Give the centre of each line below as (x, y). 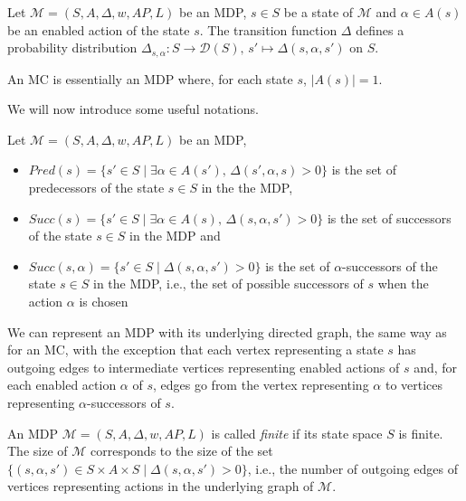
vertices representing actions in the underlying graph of (161, 486)
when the (403, 284)
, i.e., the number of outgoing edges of (353, 468)
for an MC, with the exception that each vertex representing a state (195, 350)
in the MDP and (175, 236)
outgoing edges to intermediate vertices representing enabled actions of (204, 367)
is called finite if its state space (297, 433)
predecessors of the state (96, 188)
